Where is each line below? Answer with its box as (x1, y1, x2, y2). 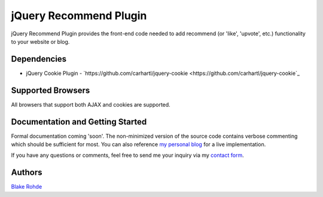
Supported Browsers (11, 85, 90, 95)
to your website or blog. (11, 38, 70, 45)
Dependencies (11, 54, 67, 64)
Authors (11, 168, 42, 178)
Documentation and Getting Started (11, 117, 147, 127)
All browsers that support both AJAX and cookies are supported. (11, 101, 170, 108)
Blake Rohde (11, 183, 42, 190)
